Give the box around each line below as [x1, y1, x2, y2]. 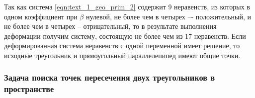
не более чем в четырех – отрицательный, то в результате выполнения [4, 21, 217, 31]
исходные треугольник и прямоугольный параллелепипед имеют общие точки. [4, 50, 241, 60]
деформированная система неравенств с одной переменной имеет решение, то [4, 40, 240, 51]
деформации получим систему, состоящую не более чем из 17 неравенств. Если [4, 30, 246, 41]
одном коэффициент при [4, 11, 78, 21]
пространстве [4, 83, 54, 95]
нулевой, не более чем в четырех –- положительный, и [85, 11, 252, 21]
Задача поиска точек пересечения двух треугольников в [4, 71, 215, 84]
